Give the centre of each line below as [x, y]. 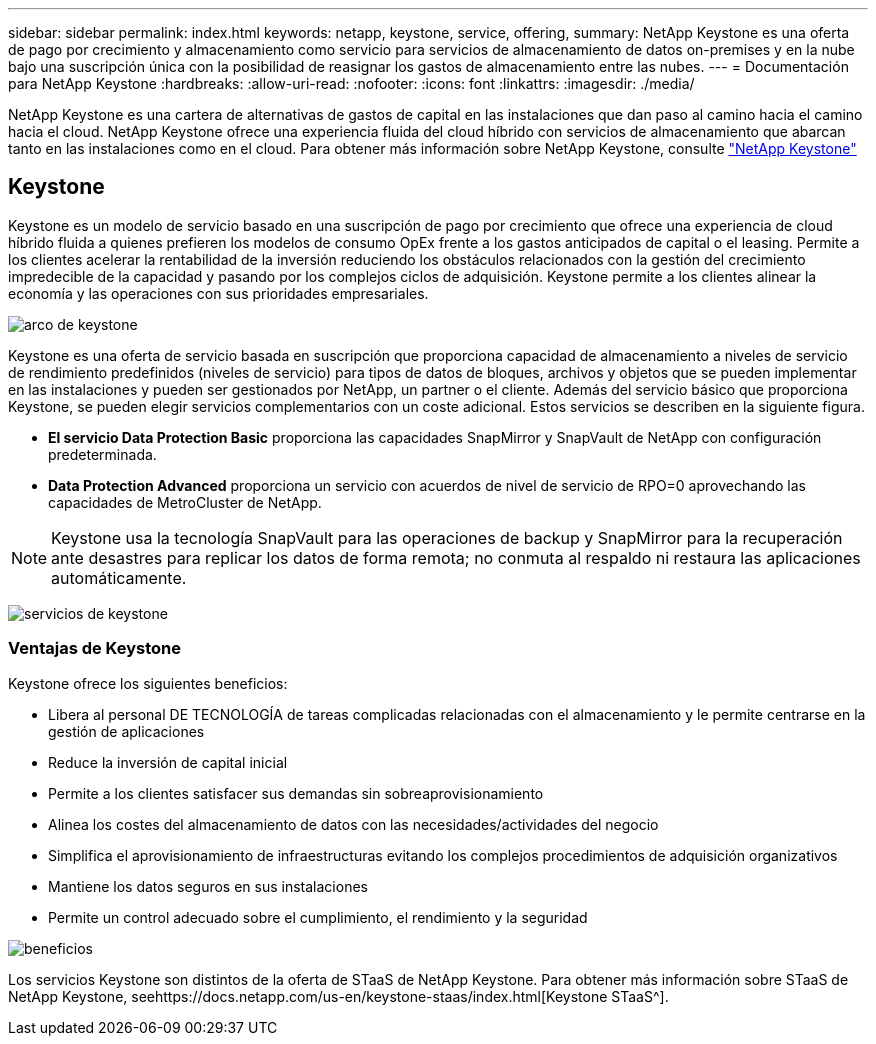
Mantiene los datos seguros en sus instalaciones [208, 886]
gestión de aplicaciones [126, 731]
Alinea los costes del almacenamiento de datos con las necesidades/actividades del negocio [353, 824]
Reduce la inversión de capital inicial [168, 762]
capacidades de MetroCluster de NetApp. [185, 502]
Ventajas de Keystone [94, 648]
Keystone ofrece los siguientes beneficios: [148, 683]
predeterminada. [102, 454]
